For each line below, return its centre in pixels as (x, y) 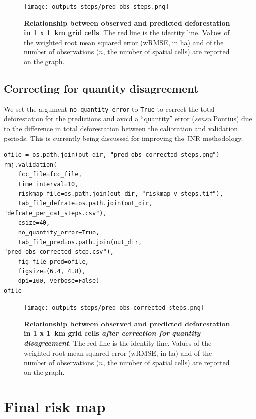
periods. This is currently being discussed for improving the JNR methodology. (124, 138)
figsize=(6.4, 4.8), (52, 271)
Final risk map (55, 406)
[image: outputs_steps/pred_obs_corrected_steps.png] (114, 308)
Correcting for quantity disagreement (101, 88)
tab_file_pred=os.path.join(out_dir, (80, 242)
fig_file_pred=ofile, (53, 261)
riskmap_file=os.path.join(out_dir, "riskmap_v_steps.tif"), (121, 194)
